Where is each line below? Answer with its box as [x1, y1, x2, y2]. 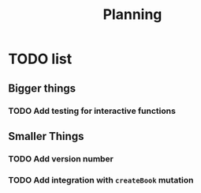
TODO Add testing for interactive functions [8, 105, 176, 116]
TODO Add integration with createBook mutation [8, 174, 194, 185]
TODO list [8, 50, 73, 68]
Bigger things [8, 81, 76, 95]
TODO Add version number [8, 153, 114, 164]
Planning [102, 6, 162, 24]
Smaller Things [8, 129, 84, 143]
